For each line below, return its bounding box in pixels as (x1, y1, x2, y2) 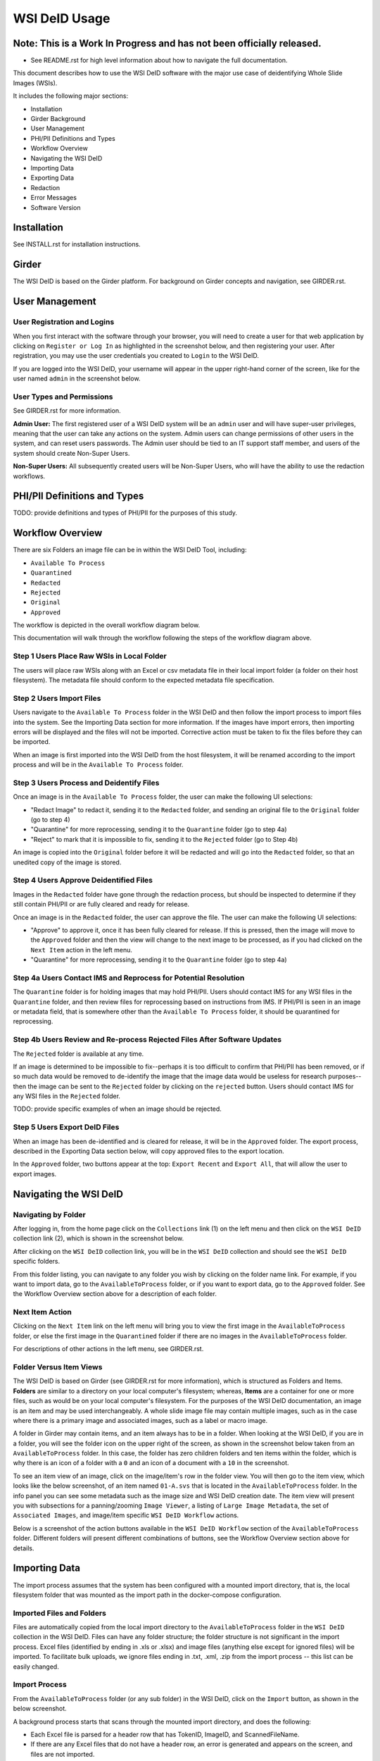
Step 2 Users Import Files (13, 693, 101, 703)
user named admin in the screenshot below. (13, 374, 141, 383)
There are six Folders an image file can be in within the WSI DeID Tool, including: (13, 546, 247, 554)
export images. (13, 1169, 57, 1178)
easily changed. (13, 1662, 59, 1671)
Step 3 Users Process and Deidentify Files (13, 778, 160, 788)
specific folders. (13, 1257, 61, 1266)
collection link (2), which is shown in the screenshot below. (13, 1234, 184, 1243)
